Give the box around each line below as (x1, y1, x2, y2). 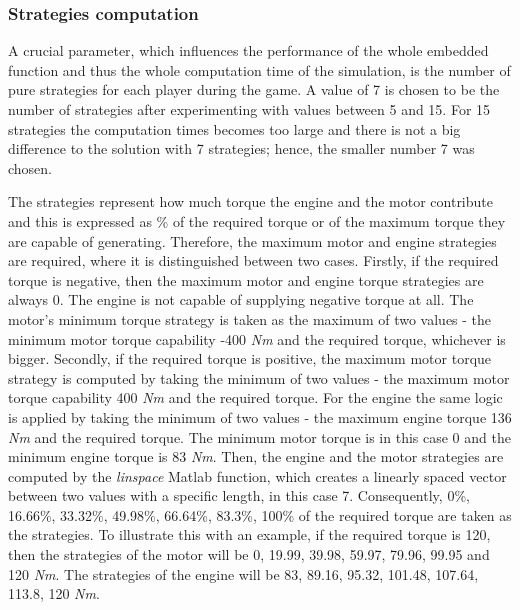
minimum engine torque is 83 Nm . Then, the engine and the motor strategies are (8, 446, 504, 467)
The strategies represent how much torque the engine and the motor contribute (8, 191, 493, 212)
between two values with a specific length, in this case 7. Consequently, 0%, (8, 485, 470, 506)
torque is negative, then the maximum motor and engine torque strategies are (8, 269, 484, 290)
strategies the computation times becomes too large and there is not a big (8, 118, 461, 139)
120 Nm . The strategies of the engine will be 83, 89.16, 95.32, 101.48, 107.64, (8, 563, 479, 584)
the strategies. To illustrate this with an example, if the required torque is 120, (8, 524, 491, 545)
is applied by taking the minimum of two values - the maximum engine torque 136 (8, 406, 512, 427)
